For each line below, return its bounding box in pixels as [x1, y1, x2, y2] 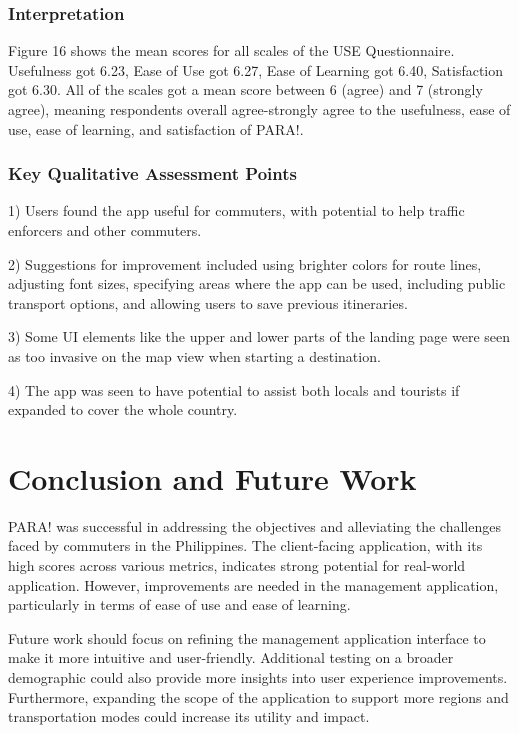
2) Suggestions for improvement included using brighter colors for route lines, [8, 253, 482, 274]
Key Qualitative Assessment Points [8, 161, 297, 186]
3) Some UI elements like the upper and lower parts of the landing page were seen [8, 326, 510, 347]
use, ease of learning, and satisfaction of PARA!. [8, 118, 304, 139]
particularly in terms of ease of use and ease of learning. [8, 594, 351, 615]
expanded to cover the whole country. [8, 399, 238, 420]
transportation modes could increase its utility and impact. [8, 706, 370, 727]
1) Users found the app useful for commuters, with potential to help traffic [8, 200, 465, 221]
